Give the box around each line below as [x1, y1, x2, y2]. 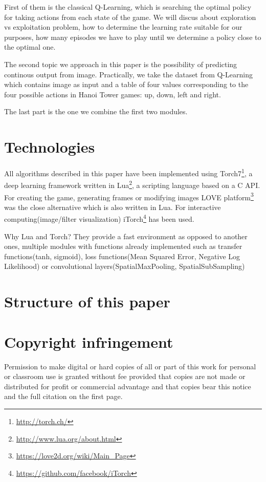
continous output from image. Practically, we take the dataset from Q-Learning [4, 69, 253, 79]
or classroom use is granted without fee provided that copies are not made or [4, 371, 246, 382]
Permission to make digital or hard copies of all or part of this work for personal [4, 361, 256, 371]
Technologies [4, 136, 95, 157]
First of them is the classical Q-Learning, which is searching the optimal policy [4, 2, 252, 12]
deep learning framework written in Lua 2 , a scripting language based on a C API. [4, 178, 260, 190]
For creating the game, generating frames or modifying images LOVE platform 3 [4, 190, 254, 202]
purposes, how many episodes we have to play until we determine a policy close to [4, 31, 261, 42]
